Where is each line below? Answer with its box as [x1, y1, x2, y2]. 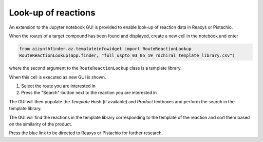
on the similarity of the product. [9, 121, 73, 127]
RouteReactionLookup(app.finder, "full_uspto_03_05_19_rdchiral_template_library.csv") [19, 53, 235, 58]
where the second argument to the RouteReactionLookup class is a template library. [9, 65, 182, 71]
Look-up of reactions [9, 7, 96, 18]
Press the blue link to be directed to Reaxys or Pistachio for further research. [9, 130, 163, 136]
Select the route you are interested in [21, 83, 96, 89]
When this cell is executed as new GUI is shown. [9, 74, 106, 80]
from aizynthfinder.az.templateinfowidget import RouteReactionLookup [19, 46, 192, 51]
